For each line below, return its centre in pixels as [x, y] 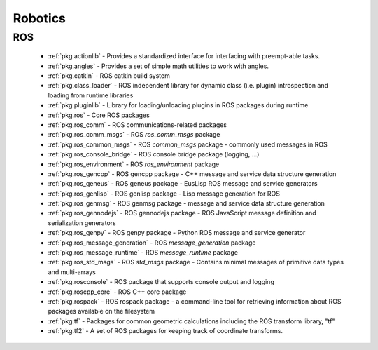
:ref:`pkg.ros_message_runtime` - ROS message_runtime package [143, 253]
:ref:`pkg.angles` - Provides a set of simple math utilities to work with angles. [159, 66]
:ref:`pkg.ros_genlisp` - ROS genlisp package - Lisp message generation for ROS [164, 194]
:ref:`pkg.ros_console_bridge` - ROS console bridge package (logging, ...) [154, 154]
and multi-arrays [72, 272]
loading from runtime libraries [91, 95]
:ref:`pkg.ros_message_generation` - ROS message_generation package [152, 243]
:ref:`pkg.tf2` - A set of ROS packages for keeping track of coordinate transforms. [166, 331]
